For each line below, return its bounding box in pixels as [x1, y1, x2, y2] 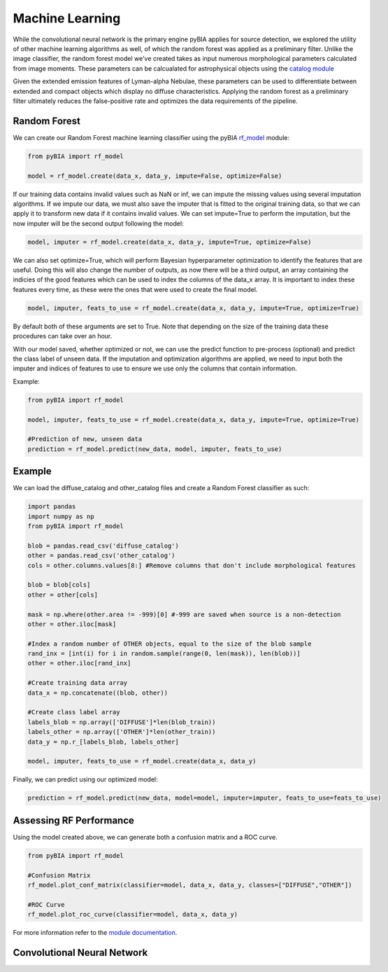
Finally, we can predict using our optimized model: [13, 775, 158, 784]
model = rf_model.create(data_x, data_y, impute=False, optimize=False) [27, 172, 282, 180]
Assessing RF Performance [13, 814, 134, 826]
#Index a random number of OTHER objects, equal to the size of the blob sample [27, 639, 312, 648]
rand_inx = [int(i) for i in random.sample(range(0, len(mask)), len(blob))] [27, 650, 301, 658]
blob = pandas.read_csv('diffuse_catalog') [27, 541, 180, 550]
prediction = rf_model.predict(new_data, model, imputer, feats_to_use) [27, 445, 282, 453]
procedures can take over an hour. [13, 332, 113, 340]
